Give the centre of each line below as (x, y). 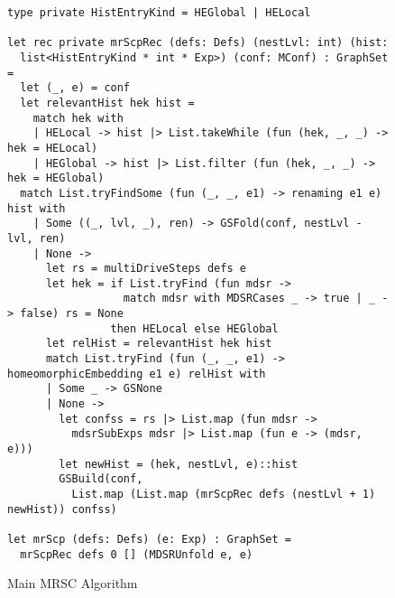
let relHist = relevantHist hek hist (159, 344)
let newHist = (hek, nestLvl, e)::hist (179, 464)
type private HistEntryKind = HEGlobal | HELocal (159, 13)
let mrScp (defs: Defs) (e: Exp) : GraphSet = (149, 539)
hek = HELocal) (53, 148)
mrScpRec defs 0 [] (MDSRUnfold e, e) (137, 554)
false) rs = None (72, 314)
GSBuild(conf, (101, 479)
